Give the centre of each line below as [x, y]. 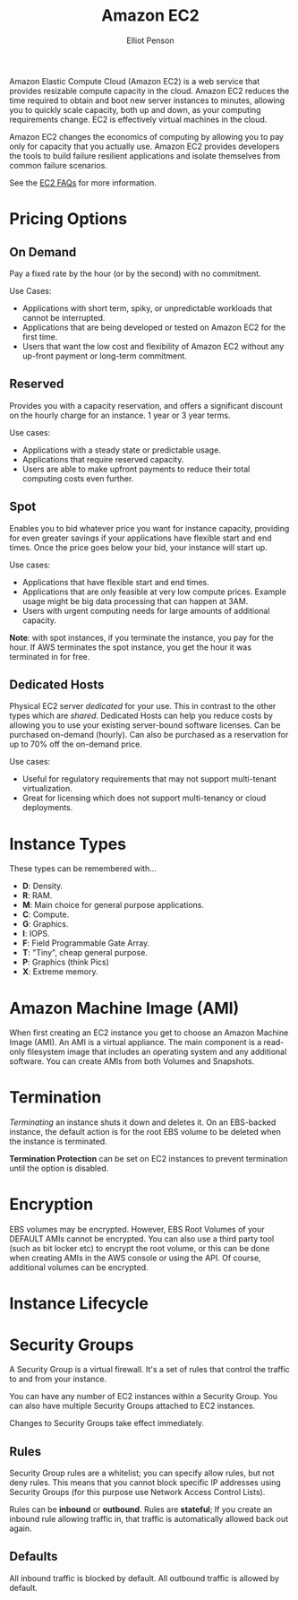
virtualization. [47, 789]
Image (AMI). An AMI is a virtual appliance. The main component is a [136, 1042]
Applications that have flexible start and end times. [116, 582]
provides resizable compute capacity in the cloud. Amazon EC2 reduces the [149, 91]
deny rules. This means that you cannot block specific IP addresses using [145, 1483]
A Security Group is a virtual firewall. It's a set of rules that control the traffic [150, 1370]
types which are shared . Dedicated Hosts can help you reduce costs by [141, 716]
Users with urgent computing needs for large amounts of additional [146, 610]
